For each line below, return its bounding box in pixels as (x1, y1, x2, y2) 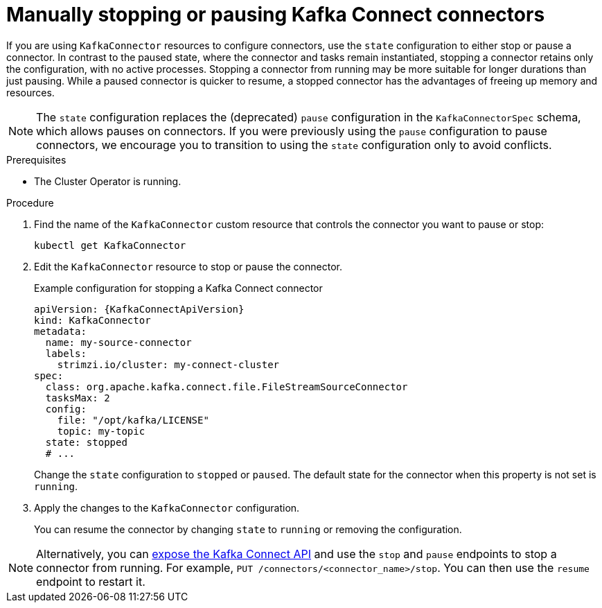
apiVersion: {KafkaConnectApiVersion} (34, 303, 245, 315)
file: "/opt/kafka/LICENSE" (57, 414, 209, 426)
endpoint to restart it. (36, 574, 145, 589)
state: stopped (45, 436, 127, 448)
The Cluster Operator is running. (34, 175, 182, 187)
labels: (45, 347, 87, 359)
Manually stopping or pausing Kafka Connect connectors (6, 3, 545, 26)
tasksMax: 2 (45, 392, 110, 403)
